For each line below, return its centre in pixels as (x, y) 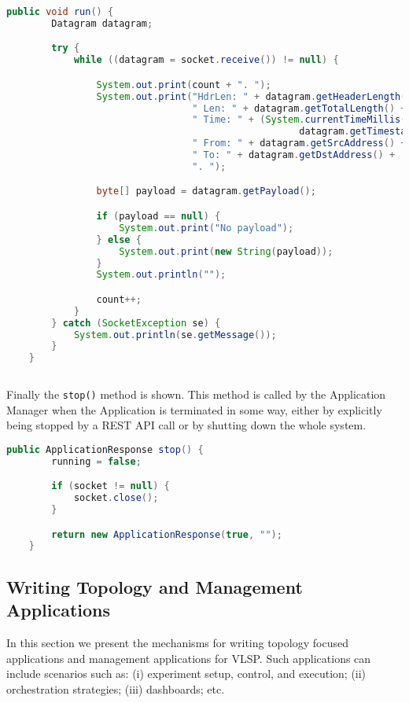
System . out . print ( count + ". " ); (184, 85)
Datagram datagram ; (102, 23)
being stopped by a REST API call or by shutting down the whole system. (186, 425)
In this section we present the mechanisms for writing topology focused (177, 642)
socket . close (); (116, 498)
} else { (119, 239)
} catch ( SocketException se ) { (136, 323)
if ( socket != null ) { (111, 486)
